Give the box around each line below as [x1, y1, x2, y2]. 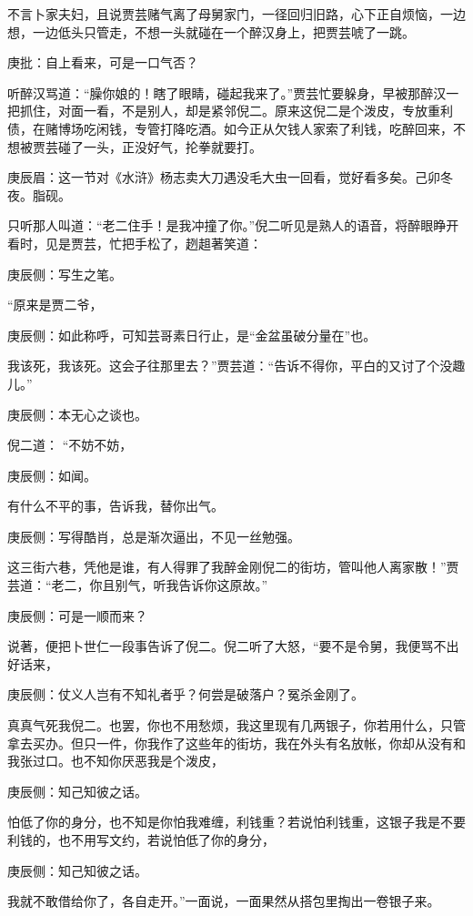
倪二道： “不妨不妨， [7, 435, 133, 454]
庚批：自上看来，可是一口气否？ [7, 53, 198, 72]
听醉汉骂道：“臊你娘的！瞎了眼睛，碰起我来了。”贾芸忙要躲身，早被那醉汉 [7, 83, 447, 102]
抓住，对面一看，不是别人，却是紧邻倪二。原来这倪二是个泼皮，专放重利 [19, 101, 453, 120]
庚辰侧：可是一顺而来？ [7, 606, 147, 625]
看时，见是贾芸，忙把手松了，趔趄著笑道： [7, 233, 262, 252]
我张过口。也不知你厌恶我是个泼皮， [7, 751, 224, 770]
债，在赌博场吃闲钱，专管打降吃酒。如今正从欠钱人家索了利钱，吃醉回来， [7, 118, 453, 137]
